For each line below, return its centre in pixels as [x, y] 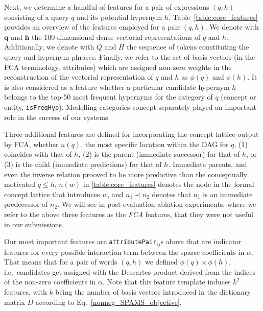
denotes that [171, 194]
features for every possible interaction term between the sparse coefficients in [124, 252]
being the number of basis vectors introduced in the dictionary [153, 291]
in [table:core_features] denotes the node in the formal [169, 184]
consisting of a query [37, 17]
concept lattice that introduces [52, 194]
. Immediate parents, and [208, 164]
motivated [20, 184]
